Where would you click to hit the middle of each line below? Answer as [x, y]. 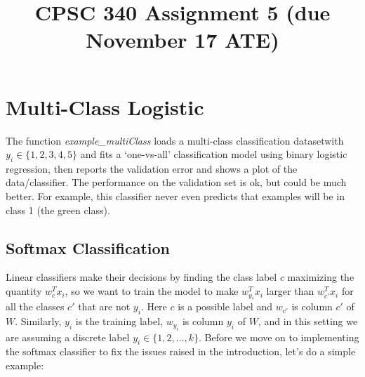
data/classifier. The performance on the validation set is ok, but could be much [176, 182]
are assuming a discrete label [68, 337]
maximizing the [321, 277]
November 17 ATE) [182, 40]
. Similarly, [38, 321]
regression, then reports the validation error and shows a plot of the [152, 168]
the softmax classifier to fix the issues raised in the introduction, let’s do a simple [181, 351]
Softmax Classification [88, 247]
